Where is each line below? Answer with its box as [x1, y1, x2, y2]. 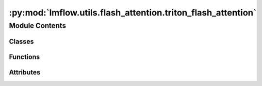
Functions [9, 53, 40, 61]
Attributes [9, 68, 41, 76]
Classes [9, 37, 34, 45]
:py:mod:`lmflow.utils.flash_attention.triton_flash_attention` [9, 7, 257, 18]
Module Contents [9, 21, 66, 30]
